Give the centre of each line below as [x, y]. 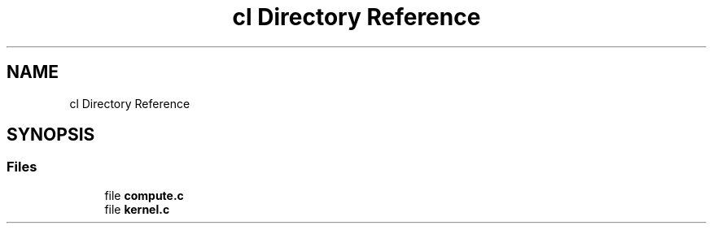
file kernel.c [137, 209]
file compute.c [144, 195]
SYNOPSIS [51, 135]
